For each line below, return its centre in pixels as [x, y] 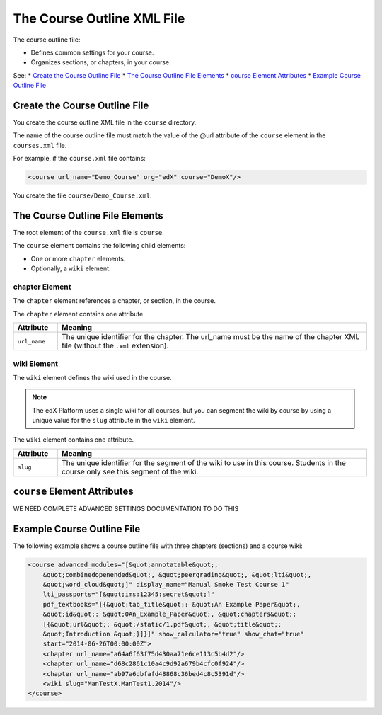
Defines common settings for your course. [92, 52]
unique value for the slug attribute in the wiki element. [114, 421]
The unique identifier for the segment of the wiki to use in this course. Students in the [203, 462]
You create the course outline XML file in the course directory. [105, 122]
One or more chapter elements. [78, 258]
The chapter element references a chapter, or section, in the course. [114, 301]
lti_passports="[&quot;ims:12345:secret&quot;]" [129, 594]
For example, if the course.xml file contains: [80, 159]
